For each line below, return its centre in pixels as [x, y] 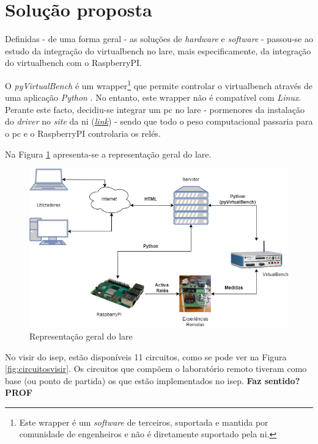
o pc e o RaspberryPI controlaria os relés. [83, 133]
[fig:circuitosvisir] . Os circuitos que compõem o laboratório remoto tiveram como [156, 369]
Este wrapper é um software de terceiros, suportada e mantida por [144, 422]
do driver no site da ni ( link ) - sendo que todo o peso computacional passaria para [159, 121]
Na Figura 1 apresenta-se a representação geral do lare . [108, 154]
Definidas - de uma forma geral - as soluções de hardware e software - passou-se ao [159, 39]
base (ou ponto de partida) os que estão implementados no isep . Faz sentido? [153, 380]
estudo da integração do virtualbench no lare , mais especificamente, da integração [158, 50]
